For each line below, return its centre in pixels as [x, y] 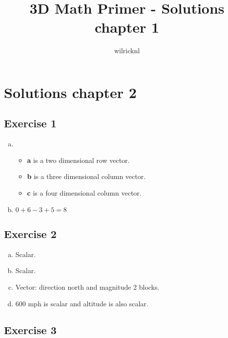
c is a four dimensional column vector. [84, 193]
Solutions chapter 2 [70, 92]
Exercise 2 [30, 234]
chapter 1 [127, 27]
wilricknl [127, 50]
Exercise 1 [30, 123]
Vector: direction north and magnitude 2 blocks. [87, 287]
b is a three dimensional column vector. [86, 176]
